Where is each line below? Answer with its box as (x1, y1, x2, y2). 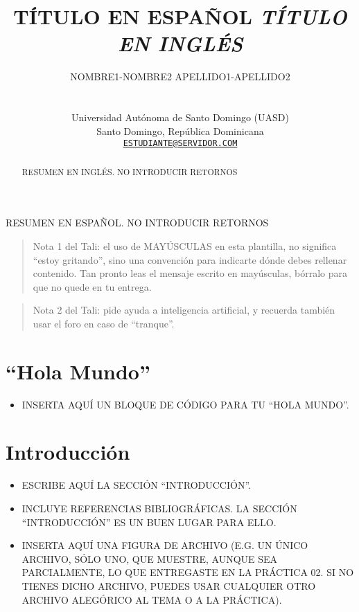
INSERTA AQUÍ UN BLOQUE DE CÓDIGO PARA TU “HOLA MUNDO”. (21, 397, 349, 411)
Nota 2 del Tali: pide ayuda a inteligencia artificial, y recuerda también (33, 303, 335, 317)
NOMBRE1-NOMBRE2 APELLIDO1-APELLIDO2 (70, 69, 290, 84)
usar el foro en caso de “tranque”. (33, 316, 175, 330)
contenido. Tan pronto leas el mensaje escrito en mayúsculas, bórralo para (33, 266, 348, 280)
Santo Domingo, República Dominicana (96, 123, 264, 138)
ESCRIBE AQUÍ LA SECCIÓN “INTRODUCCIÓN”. (21, 478, 251, 492)
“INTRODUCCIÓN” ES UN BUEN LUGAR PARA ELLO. (21, 514, 277, 529)
